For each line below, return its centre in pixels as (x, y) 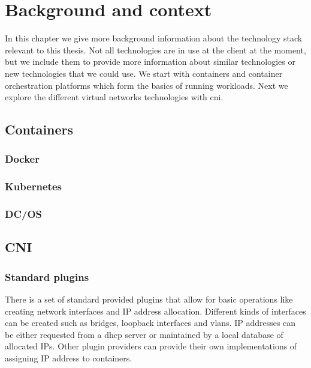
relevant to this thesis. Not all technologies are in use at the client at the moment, (155, 50)
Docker (22, 159)
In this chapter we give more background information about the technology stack (154, 38)
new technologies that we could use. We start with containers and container (144, 73)
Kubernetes (33, 186)
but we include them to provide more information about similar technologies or (150, 62)
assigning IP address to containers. (69, 357)
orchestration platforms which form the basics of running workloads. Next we (147, 85)
